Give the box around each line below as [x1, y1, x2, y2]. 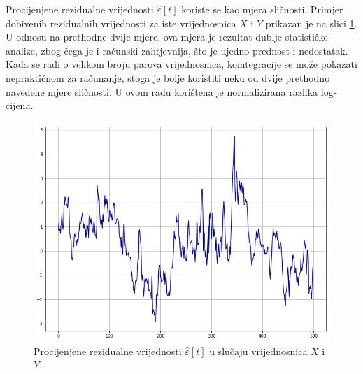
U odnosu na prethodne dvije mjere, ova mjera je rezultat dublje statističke [6, 29, 328, 44]
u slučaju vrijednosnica [209, 343, 308, 358]
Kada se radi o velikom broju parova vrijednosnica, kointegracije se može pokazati [6, 57, 357, 71]
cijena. [6, 98, 34, 113]
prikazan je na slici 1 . [265, 15, 357, 30]
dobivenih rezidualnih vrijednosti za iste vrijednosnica [6, 15, 236, 30]
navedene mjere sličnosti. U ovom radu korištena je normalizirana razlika [6, 84, 318, 99]
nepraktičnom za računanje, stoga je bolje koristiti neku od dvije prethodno [6, 70, 330, 85]
